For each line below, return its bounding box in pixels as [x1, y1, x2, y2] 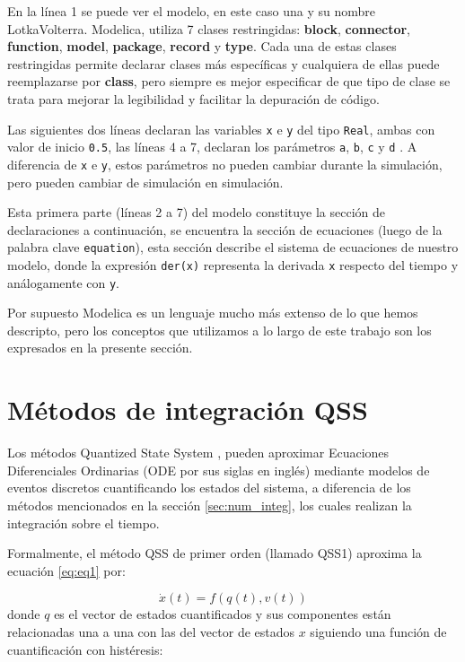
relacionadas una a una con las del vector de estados [7, 622, 295, 640]
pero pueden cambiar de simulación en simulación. [7, 172, 284, 191]
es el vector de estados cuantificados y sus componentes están [54, 605, 391, 623]
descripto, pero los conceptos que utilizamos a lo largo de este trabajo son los [7, 320, 432, 339]
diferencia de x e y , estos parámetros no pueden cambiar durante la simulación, [7, 154, 443, 173]
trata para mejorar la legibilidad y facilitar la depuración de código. [7, 89, 380, 108]
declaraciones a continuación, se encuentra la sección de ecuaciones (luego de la [7, 220, 443, 239]
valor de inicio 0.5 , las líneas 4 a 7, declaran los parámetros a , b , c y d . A [7, 137, 417, 156]
